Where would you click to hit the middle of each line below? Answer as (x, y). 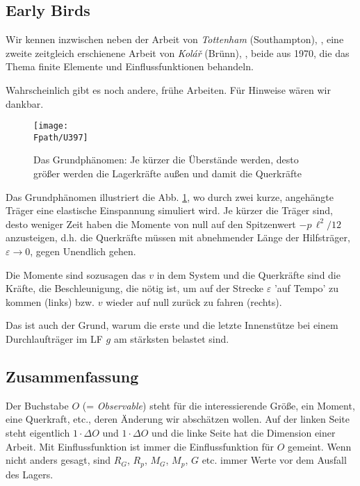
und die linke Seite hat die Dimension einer (244, 432)
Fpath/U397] (61, 137)
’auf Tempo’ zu (306, 288)
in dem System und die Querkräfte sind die (248, 274)
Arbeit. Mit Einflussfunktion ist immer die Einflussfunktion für (140, 446)
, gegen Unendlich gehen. (83, 251)
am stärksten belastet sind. (171, 339)
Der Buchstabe (37, 405)
